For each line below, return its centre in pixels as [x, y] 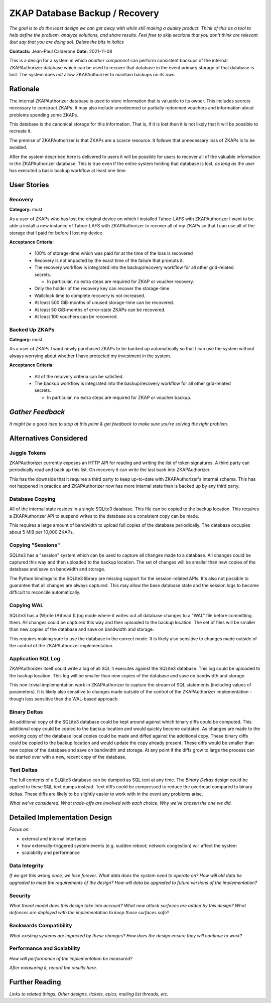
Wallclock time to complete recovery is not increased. [90, 296]
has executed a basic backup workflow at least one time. [68, 171]
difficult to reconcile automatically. [45, 593]
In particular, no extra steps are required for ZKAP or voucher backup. [119, 397]
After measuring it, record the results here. [53, 968]
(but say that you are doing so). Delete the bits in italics [66, 42]
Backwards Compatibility [41, 926]
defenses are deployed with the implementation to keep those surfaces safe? [89, 913]
